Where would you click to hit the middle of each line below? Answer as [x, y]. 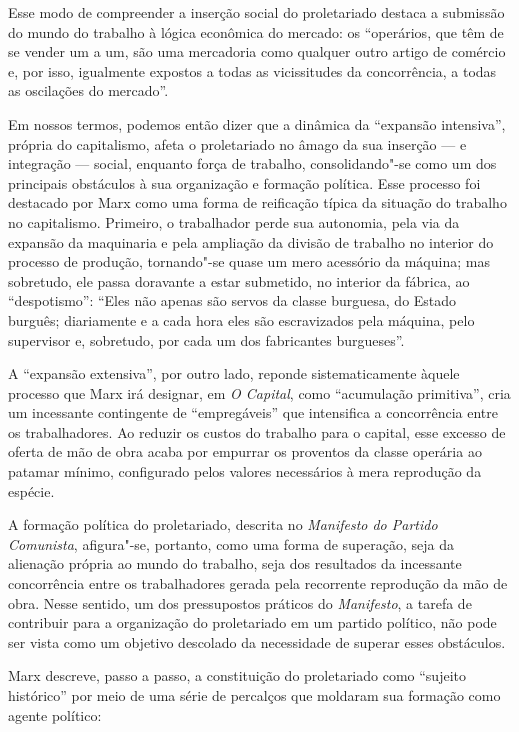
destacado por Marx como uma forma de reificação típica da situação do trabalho [257, 202]
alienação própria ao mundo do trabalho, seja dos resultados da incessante [235, 563]
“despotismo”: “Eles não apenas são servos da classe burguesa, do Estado [232, 300]
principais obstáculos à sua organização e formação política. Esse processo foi [244, 182]
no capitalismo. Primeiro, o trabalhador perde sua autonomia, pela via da [234, 221]
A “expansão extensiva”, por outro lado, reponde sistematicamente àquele [234, 373]
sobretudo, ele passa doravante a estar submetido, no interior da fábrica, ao [239, 280]
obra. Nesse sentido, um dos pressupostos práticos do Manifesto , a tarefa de [240, 602]
